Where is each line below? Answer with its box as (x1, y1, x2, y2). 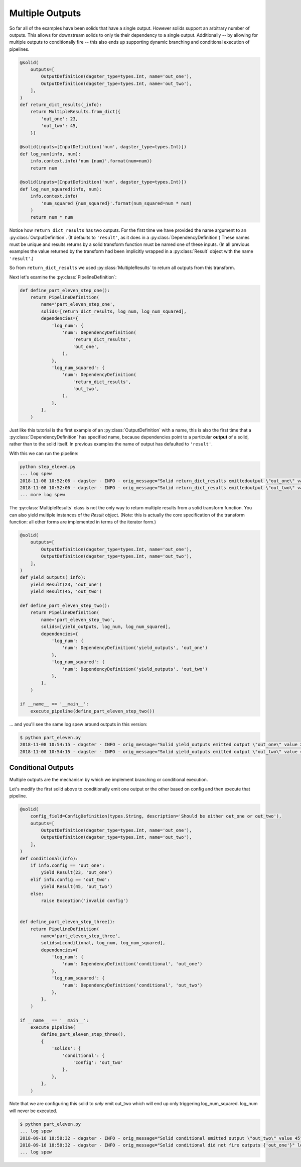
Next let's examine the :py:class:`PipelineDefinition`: (9, 274, 117, 280)
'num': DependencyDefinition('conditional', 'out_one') (62, 961, 203, 967)
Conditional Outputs (9, 763, 74, 772)
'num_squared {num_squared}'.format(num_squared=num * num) (41, 200, 192, 206)
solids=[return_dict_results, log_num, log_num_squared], (41, 308, 187, 314)
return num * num (30, 214, 73, 220)
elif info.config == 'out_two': (30, 876, 110, 882)
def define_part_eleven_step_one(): (20, 287, 110, 293)
